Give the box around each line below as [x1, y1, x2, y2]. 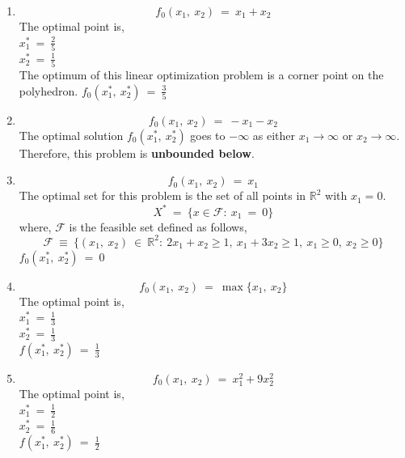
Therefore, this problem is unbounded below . [19, 144, 255, 161]
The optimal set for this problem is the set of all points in [19, 187, 306, 204]
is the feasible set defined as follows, [69, 218, 247, 235]
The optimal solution [19, 126, 124, 143]
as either [252, 126, 296, 143]
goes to [190, 126, 226, 143]
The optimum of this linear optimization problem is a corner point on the [19, 66, 384, 83]
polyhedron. [19, 82, 78, 99]
